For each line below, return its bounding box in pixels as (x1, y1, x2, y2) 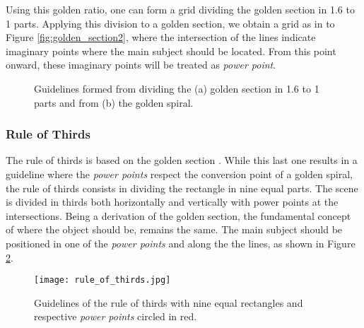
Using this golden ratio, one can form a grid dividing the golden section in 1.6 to (6, 2, 355, 16)
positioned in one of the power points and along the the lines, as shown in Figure (6, 235, 356, 250)
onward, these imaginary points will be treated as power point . (6, 57, 276, 72)
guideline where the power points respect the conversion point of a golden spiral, (6, 166, 353, 181)
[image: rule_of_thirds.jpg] (34, 275, 171, 286)
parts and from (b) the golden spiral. (34, 95, 194, 110)
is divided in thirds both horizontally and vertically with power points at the (6, 194, 339, 209)
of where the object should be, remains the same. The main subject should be (6, 222, 343, 237)
